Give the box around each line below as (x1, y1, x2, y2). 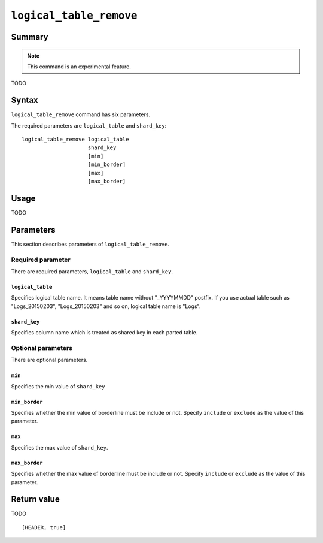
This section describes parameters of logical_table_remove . (11, 240, 170, 248)
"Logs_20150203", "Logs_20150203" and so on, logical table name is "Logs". (11, 303, 201, 310)
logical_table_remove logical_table (22, 136, 129, 143)
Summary (11, 32, 48, 42)
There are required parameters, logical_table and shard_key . (11, 267, 173, 275)
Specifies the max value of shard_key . (11, 444, 108, 451)
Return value (11, 494, 60, 505)
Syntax (11, 95, 38, 105)
